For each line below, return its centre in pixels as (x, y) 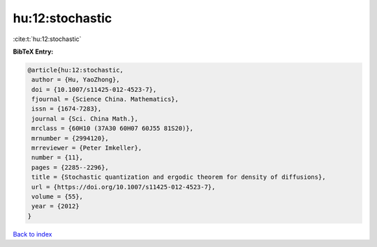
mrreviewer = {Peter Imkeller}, (87, 148)
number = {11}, (58, 158)
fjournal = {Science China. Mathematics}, (105, 99)
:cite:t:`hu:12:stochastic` (47, 39)
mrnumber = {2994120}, (71, 138)
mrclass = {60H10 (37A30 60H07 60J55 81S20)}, (112, 128)
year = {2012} (56, 206)
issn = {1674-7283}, (67, 109)
